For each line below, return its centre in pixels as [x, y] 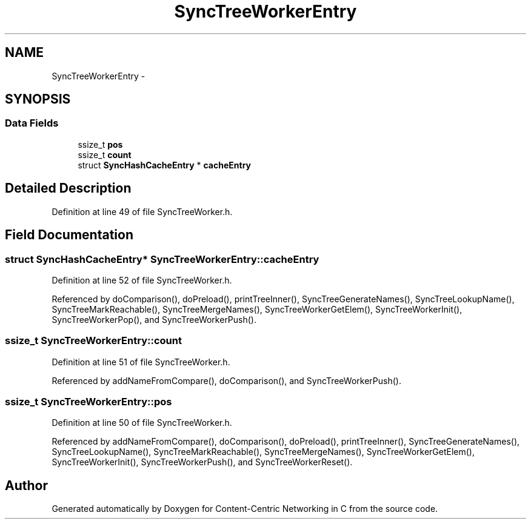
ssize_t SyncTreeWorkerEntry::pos [88, 402]
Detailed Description [68, 188]
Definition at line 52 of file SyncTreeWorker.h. [142, 280]
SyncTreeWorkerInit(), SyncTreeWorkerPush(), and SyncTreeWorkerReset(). [202, 462]
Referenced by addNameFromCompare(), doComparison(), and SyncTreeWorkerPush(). [226, 380]
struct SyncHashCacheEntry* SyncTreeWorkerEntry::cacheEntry [162, 259]
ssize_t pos [100, 144]
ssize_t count [105, 154]
